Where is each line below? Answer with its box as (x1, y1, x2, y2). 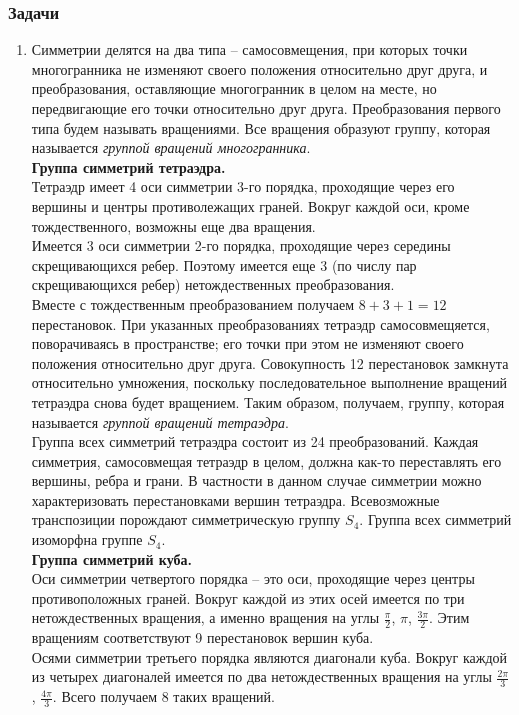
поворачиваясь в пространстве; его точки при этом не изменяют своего (31, 333, 464, 354)
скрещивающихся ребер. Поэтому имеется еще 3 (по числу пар (31, 254, 417, 275)
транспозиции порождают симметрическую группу (31, 509, 341, 530)
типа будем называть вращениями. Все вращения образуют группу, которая (31, 117, 491, 138)
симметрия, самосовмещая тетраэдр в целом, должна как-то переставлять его (31, 450, 502, 471)
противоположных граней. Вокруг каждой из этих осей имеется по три (31, 587, 465, 608)
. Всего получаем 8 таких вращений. (52, 686, 275, 707)
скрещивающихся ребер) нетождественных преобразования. (31, 274, 395, 295)
